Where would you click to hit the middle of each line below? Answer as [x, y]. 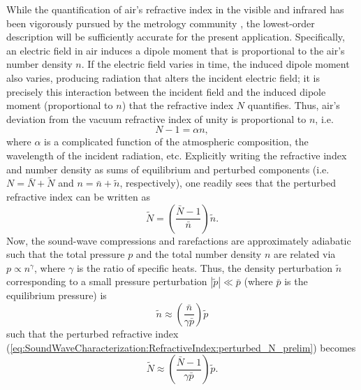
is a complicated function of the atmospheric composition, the [176, 142]
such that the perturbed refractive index [93, 333]
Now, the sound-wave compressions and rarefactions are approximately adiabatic [179, 240]
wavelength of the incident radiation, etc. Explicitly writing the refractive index [177, 155]
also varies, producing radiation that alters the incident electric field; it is [163, 77]
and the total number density [199, 254]
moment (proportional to [60, 105]
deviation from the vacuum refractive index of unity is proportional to [156, 118]
